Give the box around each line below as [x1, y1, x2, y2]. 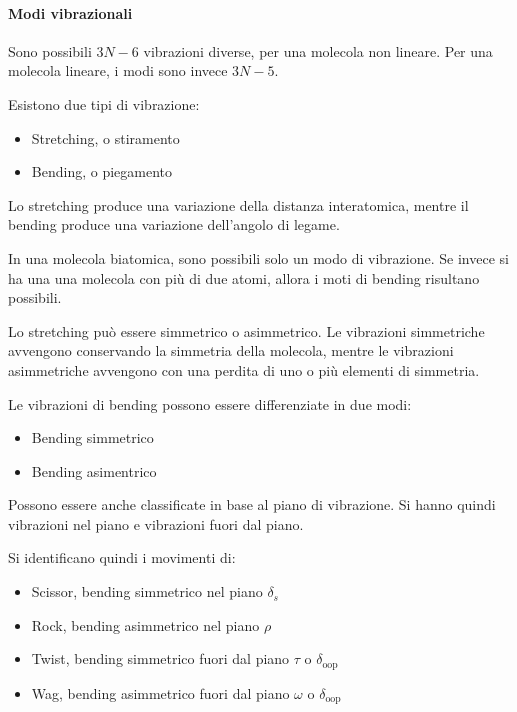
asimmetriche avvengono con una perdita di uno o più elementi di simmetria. [8, 359, 480, 380]
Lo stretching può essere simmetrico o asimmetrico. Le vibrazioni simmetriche [8, 320, 485, 341]
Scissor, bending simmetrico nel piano [31, 581, 263, 602]
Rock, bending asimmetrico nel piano [31, 614, 260, 635]
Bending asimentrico [31, 460, 157, 481]
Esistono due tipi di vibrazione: [8, 93, 200, 114]
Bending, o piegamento [31, 161, 172, 182]
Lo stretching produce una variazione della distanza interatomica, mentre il [8, 194, 469, 215]
